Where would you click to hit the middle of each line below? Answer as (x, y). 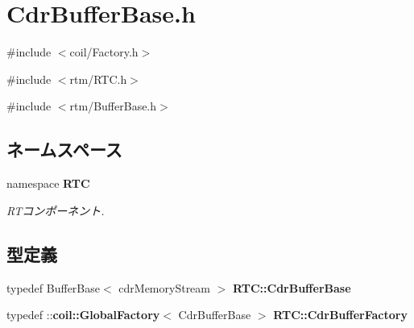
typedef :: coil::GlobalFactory (83, 315)
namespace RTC (48, 183)
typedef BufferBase (53, 287)
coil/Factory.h (104, 52)
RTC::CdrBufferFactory (340, 315)
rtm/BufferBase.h (113, 106)
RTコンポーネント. (56, 210)
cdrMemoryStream (164, 287)
